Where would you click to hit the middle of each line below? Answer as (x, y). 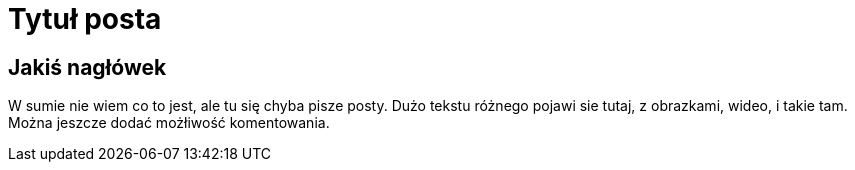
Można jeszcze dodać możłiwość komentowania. (169, 123)
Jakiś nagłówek (87, 67)
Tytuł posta (85, 19)
